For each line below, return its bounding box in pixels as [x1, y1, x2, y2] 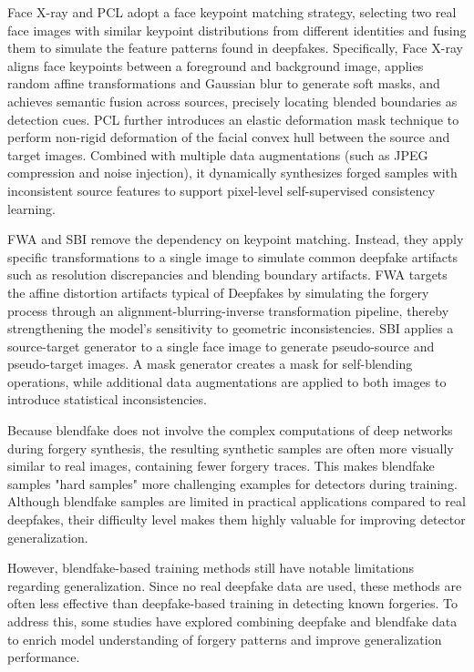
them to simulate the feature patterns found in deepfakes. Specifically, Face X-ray [7, 38, 463, 57]
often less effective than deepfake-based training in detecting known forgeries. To [7, 594, 458, 613]
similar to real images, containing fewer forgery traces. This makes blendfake [7, 456, 435, 475]
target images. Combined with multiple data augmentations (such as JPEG [7, 145, 428, 164]
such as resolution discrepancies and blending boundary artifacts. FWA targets [7, 265, 448, 284]
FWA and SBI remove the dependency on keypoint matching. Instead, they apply [7, 229, 464, 249]
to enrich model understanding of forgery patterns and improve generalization [7, 629, 442, 648]
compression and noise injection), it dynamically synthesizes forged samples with [7, 163, 458, 182]
